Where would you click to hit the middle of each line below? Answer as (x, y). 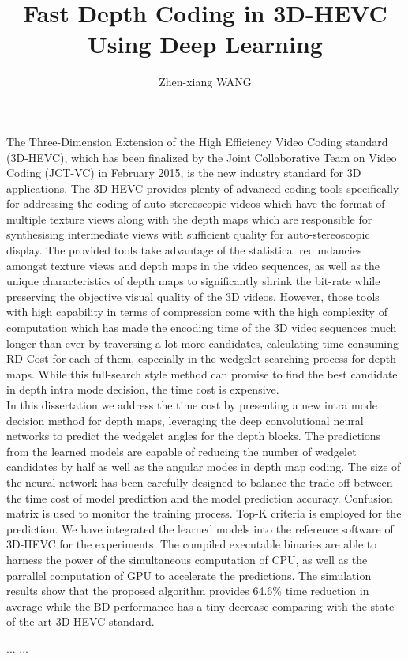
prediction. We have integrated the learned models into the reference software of (200, 528)
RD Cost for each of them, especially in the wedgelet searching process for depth (201, 358)
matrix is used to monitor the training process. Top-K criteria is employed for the (204, 513)
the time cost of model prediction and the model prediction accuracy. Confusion (200, 497)
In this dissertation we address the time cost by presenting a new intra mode (192, 405)
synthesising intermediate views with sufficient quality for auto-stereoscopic (188, 234)
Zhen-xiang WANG (205, 82)
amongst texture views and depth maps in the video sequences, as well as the (193, 265)
